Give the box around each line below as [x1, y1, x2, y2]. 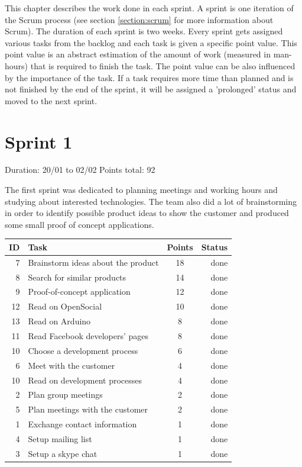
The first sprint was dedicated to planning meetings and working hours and [5, 183, 278, 196]
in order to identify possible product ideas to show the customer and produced [5, 207, 289, 219]
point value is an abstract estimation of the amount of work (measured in [5, 48, 271, 60]
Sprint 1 [5, 129, 73, 153]
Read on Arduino [28, 315, 91, 327]
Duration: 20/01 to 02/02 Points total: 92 [5, 163, 155, 176]
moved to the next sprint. [5, 94, 98, 107]
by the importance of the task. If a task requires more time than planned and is [5, 71, 294, 83]
